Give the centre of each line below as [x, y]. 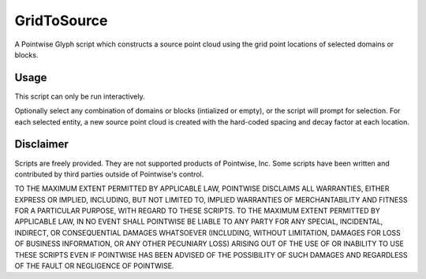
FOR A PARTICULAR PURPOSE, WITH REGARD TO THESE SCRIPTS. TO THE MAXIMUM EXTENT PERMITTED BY [197, 211]
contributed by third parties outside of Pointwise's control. [109, 174]
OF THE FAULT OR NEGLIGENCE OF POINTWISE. [94, 266]
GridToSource [61, 20]
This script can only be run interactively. [80, 96]
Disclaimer [41, 145]
